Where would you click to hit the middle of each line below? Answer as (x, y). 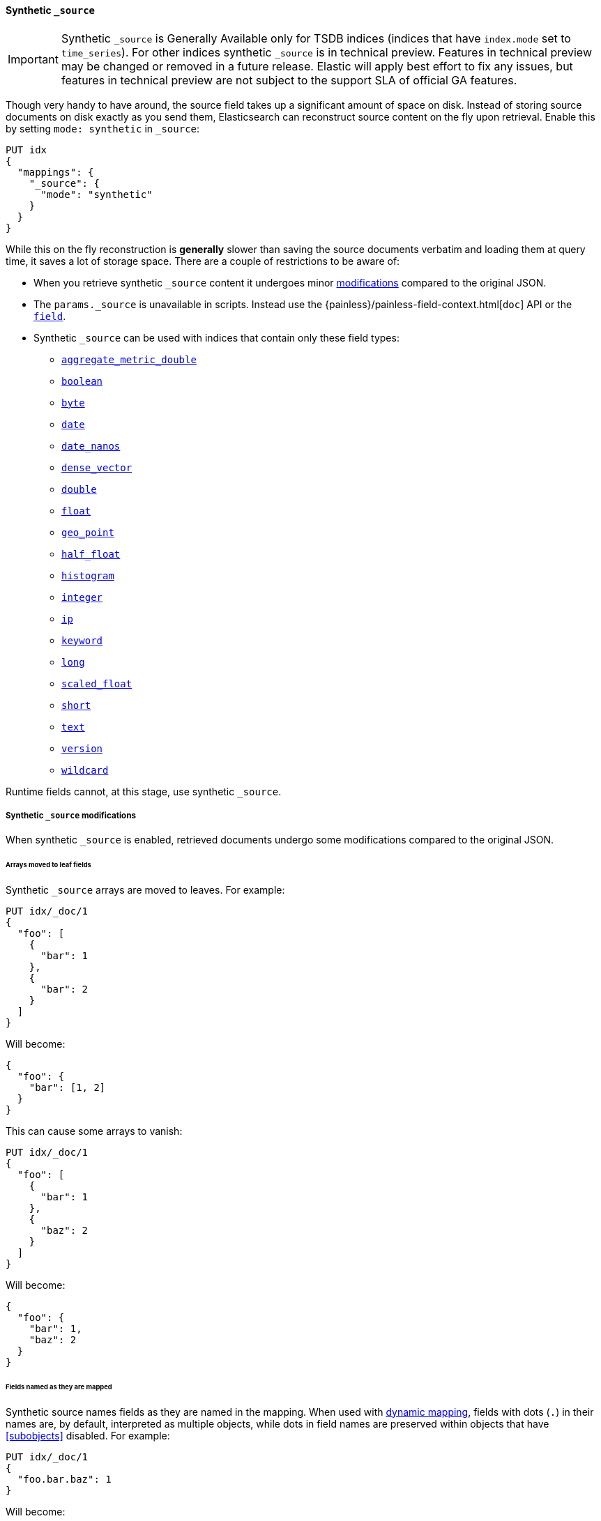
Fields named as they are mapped (59, 1386)
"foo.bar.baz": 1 (64, 1479)
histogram (88, 575)
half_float (91, 554)
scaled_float (97, 683)
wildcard (85, 770)
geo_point (88, 532)
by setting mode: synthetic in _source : (103, 128)
